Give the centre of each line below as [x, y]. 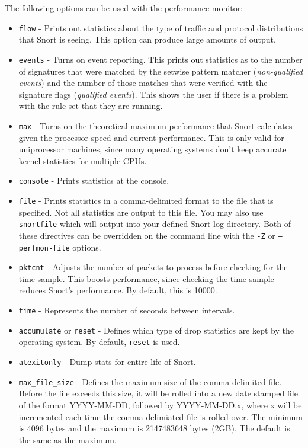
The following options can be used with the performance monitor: [124, 8]
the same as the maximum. [68, 439]
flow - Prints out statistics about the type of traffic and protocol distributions [161, 28]
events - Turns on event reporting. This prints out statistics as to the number [161, 59]
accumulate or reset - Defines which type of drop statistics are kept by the [156, 330]
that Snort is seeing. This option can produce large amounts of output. [147, 39]
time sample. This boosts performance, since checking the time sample [146, 278]
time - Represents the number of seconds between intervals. [127, 310]
